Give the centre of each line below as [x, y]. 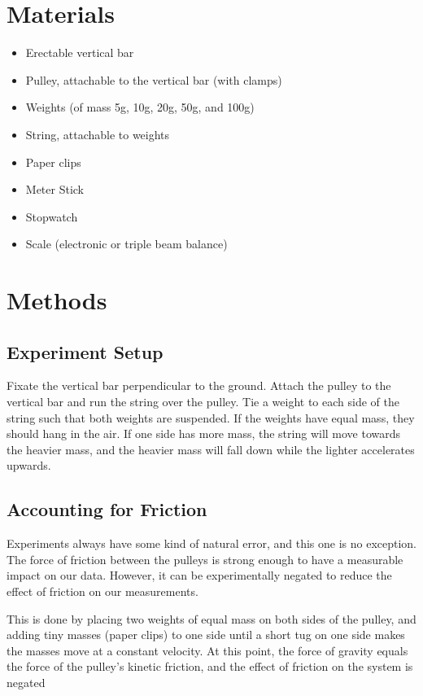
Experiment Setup [85, 351]
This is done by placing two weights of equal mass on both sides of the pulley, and [211, 618]
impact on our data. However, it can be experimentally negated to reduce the [199, 575]
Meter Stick [55, 189]
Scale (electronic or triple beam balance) [126, 244]
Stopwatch [52, 216]
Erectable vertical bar [80, 53]
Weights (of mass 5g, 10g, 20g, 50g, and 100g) [140, 107]
